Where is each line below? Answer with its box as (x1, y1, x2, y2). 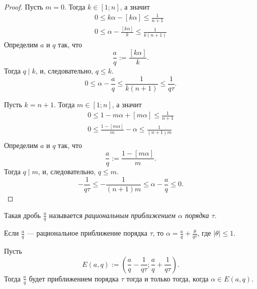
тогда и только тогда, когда (126, 273, 209, 283)
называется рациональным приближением (49, 209, 176, 220)
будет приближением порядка (29, 273, 119, 283)
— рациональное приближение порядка (27, 228, 148, 238)
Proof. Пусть (4, 2, 43, 12)
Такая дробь (4, 209, 41, 220)
